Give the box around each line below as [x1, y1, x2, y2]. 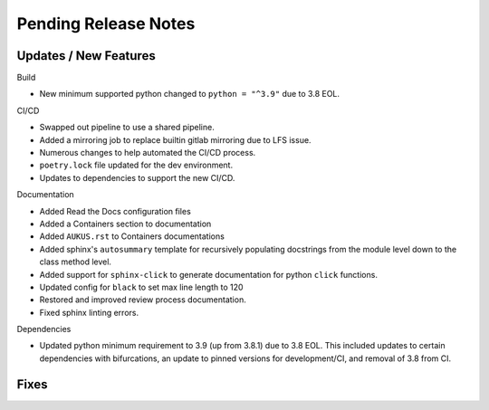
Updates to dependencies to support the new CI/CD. [39, 172, 235, 183]
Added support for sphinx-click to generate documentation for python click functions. [39, 269, 378, 280]
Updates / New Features [16, 48, 156, 63]
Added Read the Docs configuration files [39, 205, 192, 216]
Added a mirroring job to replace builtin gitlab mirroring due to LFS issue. [39, 134, 312, 145]
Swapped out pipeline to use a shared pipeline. [39, 122, 215, 133]
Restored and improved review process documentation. [39, 294, 246, 305]
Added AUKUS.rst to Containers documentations [39, 231, 225, 242]
